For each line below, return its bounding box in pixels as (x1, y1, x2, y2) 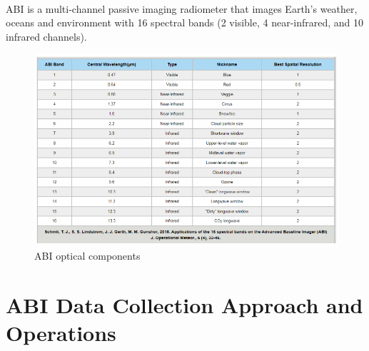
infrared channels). (6, 29, 87, 44)
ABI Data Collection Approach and (6, 290, 363, 319)
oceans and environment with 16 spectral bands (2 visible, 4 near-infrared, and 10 (6, 15, 364, 30)
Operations (6, 317, 116, 347)
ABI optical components (34, 248, 141, 263)
